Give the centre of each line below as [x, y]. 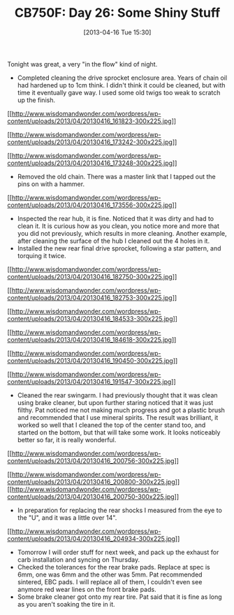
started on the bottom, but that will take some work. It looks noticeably [119, 432]
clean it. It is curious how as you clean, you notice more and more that [118, 226]
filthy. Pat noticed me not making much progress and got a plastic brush [121, 410]
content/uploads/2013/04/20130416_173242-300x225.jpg [90, 142]
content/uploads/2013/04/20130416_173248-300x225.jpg [90, 163]
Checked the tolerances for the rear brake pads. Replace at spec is [114, 567]
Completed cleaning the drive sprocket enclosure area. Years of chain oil [122, 78]
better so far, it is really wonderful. [67, 439]
